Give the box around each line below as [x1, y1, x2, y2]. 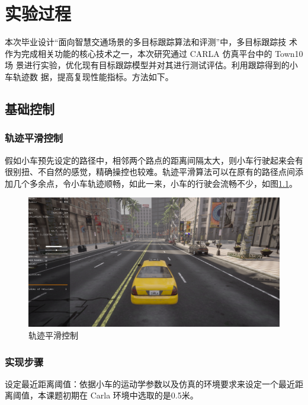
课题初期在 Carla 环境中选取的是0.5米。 [46, 389, 198, 401]
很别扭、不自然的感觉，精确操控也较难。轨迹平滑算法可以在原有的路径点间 [5, 165, 295, 178]
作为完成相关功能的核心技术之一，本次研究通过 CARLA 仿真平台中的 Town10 [5, 47, 303, 59]
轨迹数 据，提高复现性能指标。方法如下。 [12, 70, 174, 82]
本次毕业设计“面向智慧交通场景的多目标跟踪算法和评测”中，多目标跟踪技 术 [5, 36, 297, 48]
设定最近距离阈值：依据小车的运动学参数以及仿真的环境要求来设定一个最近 [5, 377, 295, 390]
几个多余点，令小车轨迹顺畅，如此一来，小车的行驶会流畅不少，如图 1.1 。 [12, 177, 297, 189]
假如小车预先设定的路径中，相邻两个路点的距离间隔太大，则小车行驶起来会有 [5, 154, 303, 166]
